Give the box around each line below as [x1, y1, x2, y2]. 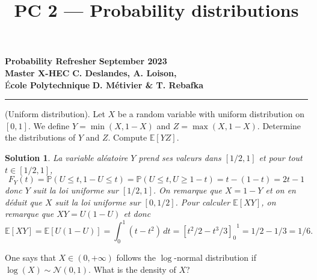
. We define [28, 119, 70, 132]
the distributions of [5, 131, 76, 144]
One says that [5, 251, 56, 264]
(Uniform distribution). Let [5, 108, 105, 120]
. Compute [108, 131, 147, 144]
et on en [265, 184, 296, 196]
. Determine [257, 119, 301, 132]
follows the [116, 251, 156, 264]
